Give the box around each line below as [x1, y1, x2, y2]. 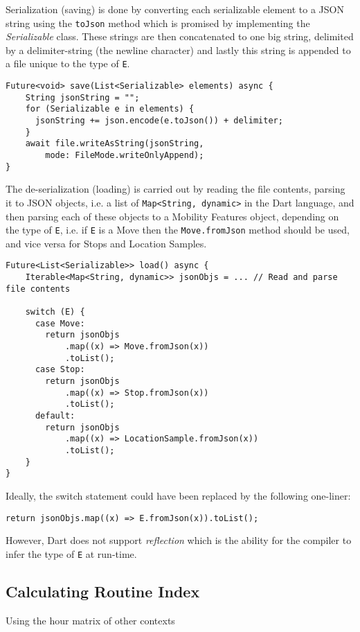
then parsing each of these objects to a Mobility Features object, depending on [6, 209, 339, 223]
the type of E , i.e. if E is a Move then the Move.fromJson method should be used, [6, 222, 350, 237]
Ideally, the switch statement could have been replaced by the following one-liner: [6, 488, 351, 502]
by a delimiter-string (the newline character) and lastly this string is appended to [6, 42, 351, 57]
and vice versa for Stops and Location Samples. [6, 236, 207, 250]
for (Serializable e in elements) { [25, 104, 195, 114]
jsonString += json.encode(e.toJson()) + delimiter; [35, 116, 283, 126]
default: [35, 410, 75, 421]
